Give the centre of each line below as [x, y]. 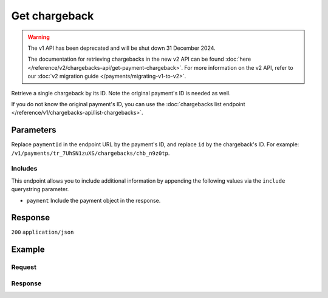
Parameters [34, 130]
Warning [39, 37]
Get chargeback [53, 16]
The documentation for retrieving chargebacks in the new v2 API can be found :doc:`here [139, 59]
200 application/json [43, 232]
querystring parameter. [40, 189]
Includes [24, 169]
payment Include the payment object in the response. [94, 200]
